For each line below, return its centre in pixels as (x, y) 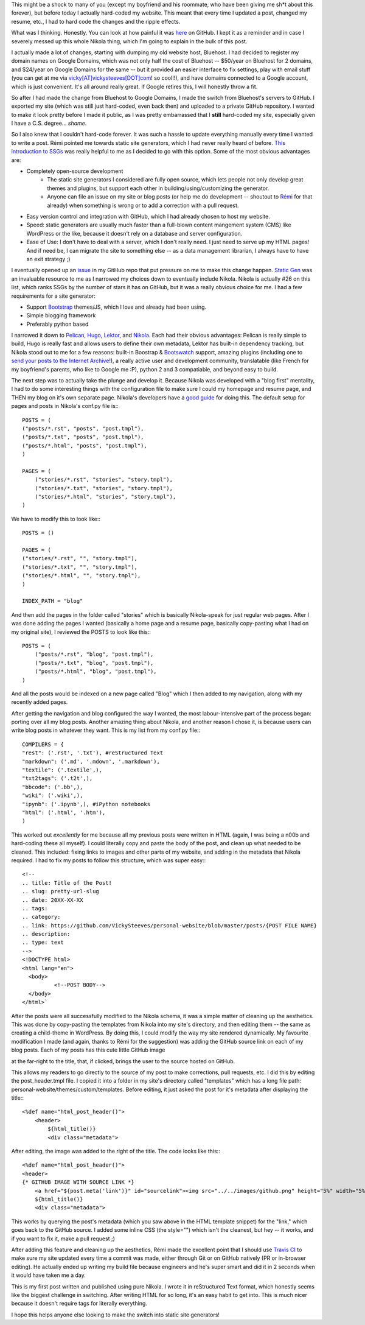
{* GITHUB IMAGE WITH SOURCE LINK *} (78, 1182)
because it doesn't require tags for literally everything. (79, 1304)
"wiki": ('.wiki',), (53, 796)
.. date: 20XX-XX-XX (53, 900)
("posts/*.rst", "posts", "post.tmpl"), (83, 428)
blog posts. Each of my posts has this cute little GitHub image (88, 1050)
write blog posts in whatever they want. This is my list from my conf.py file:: (106, 730)
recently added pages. (40, 702)
